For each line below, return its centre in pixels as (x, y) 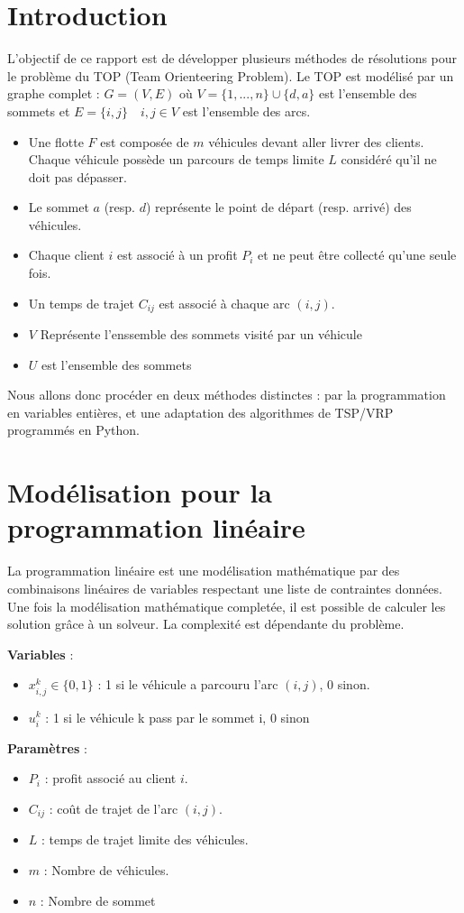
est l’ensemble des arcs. (246, 111)
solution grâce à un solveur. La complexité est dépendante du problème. (206, 624)
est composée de (145, 141)
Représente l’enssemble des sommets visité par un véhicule (201, 334)
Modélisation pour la (140, 492)
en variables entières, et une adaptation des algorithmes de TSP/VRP (200, 412)
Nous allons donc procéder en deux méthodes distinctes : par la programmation (227, 395)
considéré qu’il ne (389, 159)
